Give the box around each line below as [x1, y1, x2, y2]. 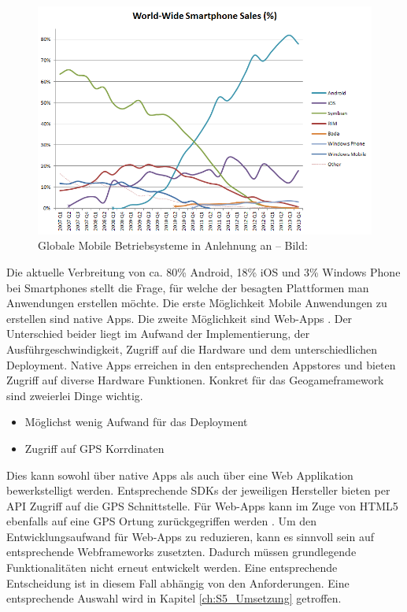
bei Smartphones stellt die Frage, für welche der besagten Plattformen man [6, 279, 369, 295]
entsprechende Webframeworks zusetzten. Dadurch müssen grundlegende [6, 543, 357, 560]
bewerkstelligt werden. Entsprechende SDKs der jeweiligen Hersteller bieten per [6, 482, 390, 499]
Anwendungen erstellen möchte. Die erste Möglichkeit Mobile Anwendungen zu [6, 295, 387, 311]
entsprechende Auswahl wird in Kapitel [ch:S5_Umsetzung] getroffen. [6, 590, 342, 606]
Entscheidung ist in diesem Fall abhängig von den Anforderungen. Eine [6, 574, 350, 591]
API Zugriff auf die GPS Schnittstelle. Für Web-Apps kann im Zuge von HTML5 [6, 497, 398, 514]
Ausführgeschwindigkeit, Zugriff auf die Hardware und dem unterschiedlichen [6, 340, 378, 357]
